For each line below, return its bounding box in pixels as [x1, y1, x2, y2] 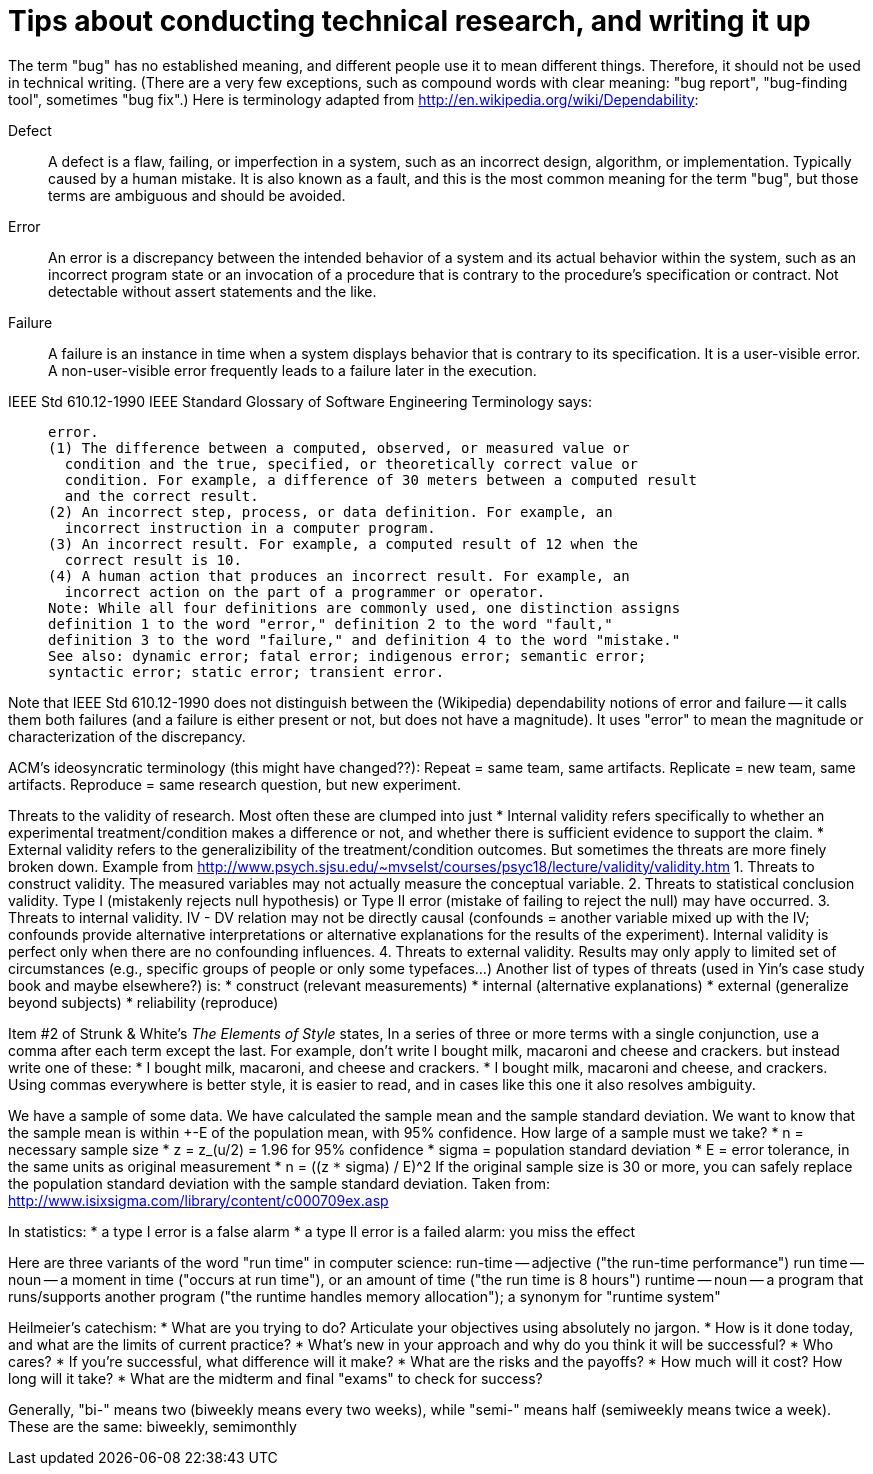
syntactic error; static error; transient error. [48, 663, 445, 680]
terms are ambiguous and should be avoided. [48, 186, 346, 204]
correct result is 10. [64, 551, 242, 568]
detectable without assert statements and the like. [48, 282, 377, 300]
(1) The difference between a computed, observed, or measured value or [48, 439, 630, 456]
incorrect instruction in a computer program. [64, 519, 436, 536]
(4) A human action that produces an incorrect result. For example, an [48, 567, 630, 584]
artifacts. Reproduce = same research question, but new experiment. [8, 775, 461, 793]
